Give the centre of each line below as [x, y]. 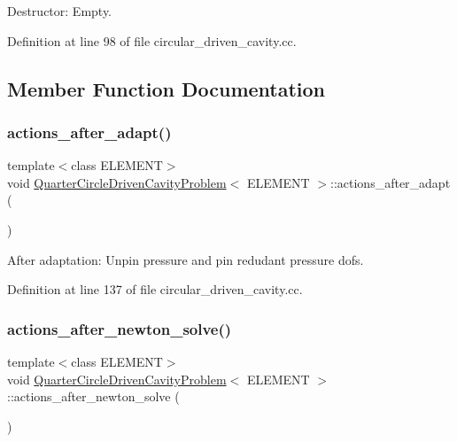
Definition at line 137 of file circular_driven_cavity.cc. [155, 289]
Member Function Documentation [167, 88]
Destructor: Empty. [60, 11]
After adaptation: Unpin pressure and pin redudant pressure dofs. [186, 259]
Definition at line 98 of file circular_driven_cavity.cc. [152, 40]
